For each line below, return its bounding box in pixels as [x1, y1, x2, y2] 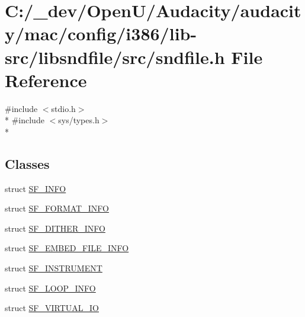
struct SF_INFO [5, 182, 66, 194]
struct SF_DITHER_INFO [5, 222, 105, 234]
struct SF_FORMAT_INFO [5, 202, 109, 214]
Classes [5, 154, 50, 172]
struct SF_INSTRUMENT [5, 262, 102, 274]
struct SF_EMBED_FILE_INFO [5, 242, 129, 254]
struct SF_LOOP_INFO [5, 281, 96, 294]
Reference [5, 68, 87, 92]
